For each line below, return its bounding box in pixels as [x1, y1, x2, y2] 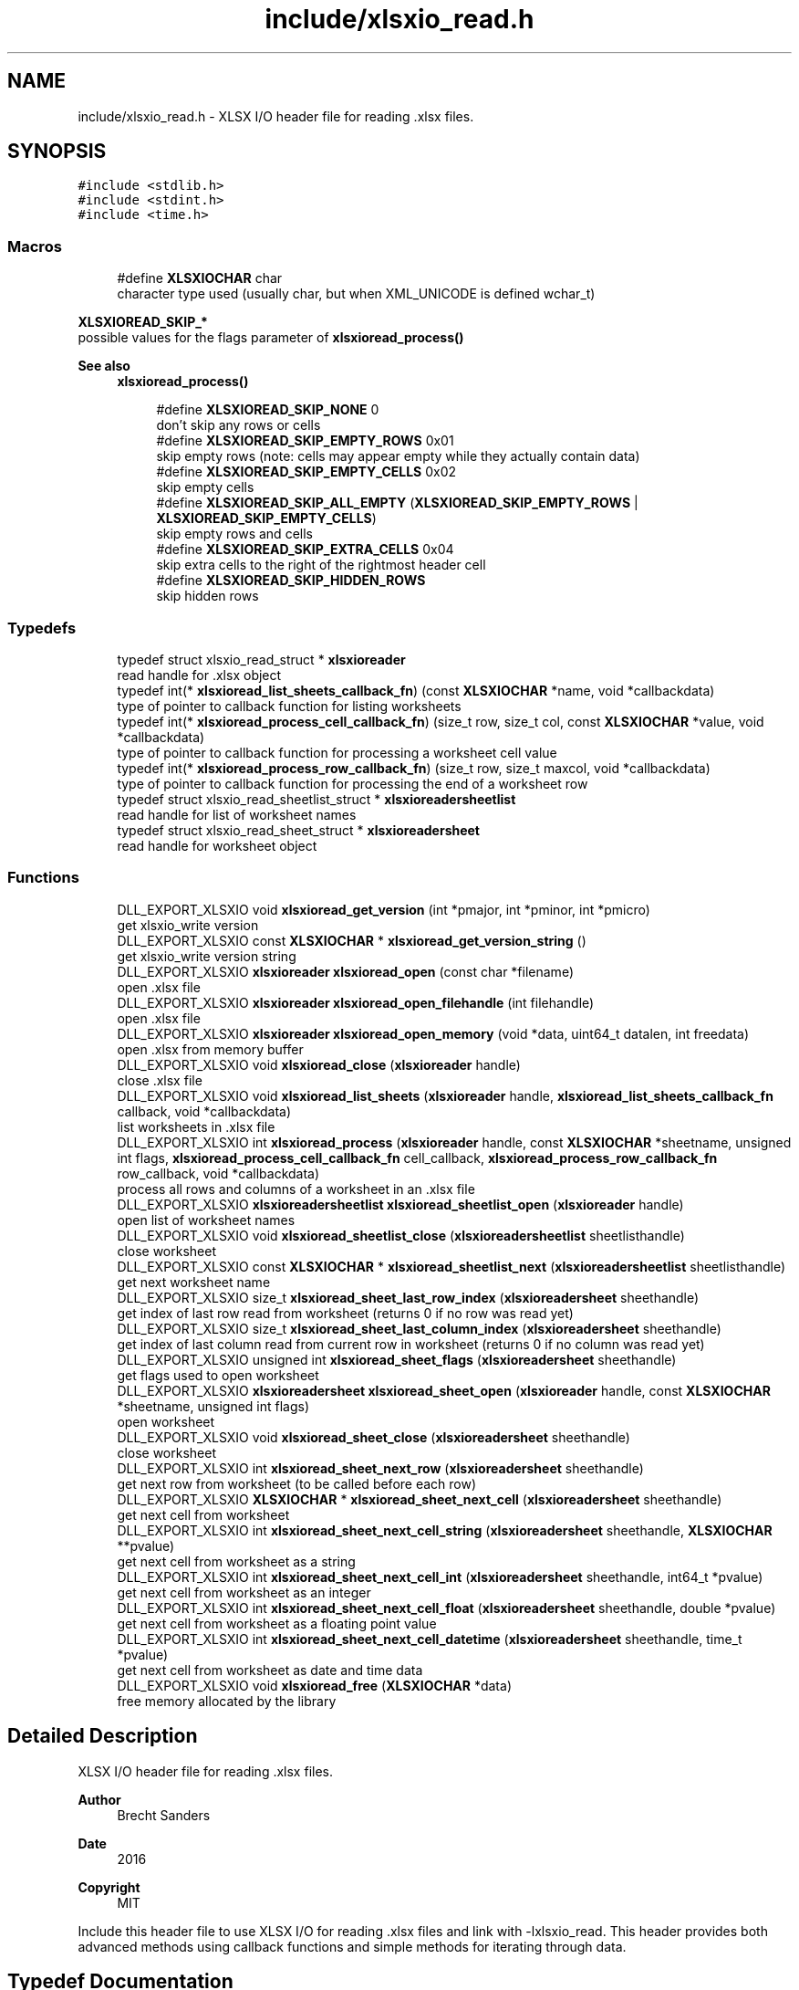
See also [78, 358, 130, 374]
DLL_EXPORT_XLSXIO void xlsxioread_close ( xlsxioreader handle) [117, 1056, 521, 1073]
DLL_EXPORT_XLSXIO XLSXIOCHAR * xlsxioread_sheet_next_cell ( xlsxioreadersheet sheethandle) [117, 1491, 722, 1507]
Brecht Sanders [117, 1807, 211, 1823]
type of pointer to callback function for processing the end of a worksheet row [117, 775, 588, 791]
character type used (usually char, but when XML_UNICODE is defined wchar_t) [117, 286, 596, 302]
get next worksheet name [117, 1273, 271, 1290]
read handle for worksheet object [117, 837, 317, 854]
